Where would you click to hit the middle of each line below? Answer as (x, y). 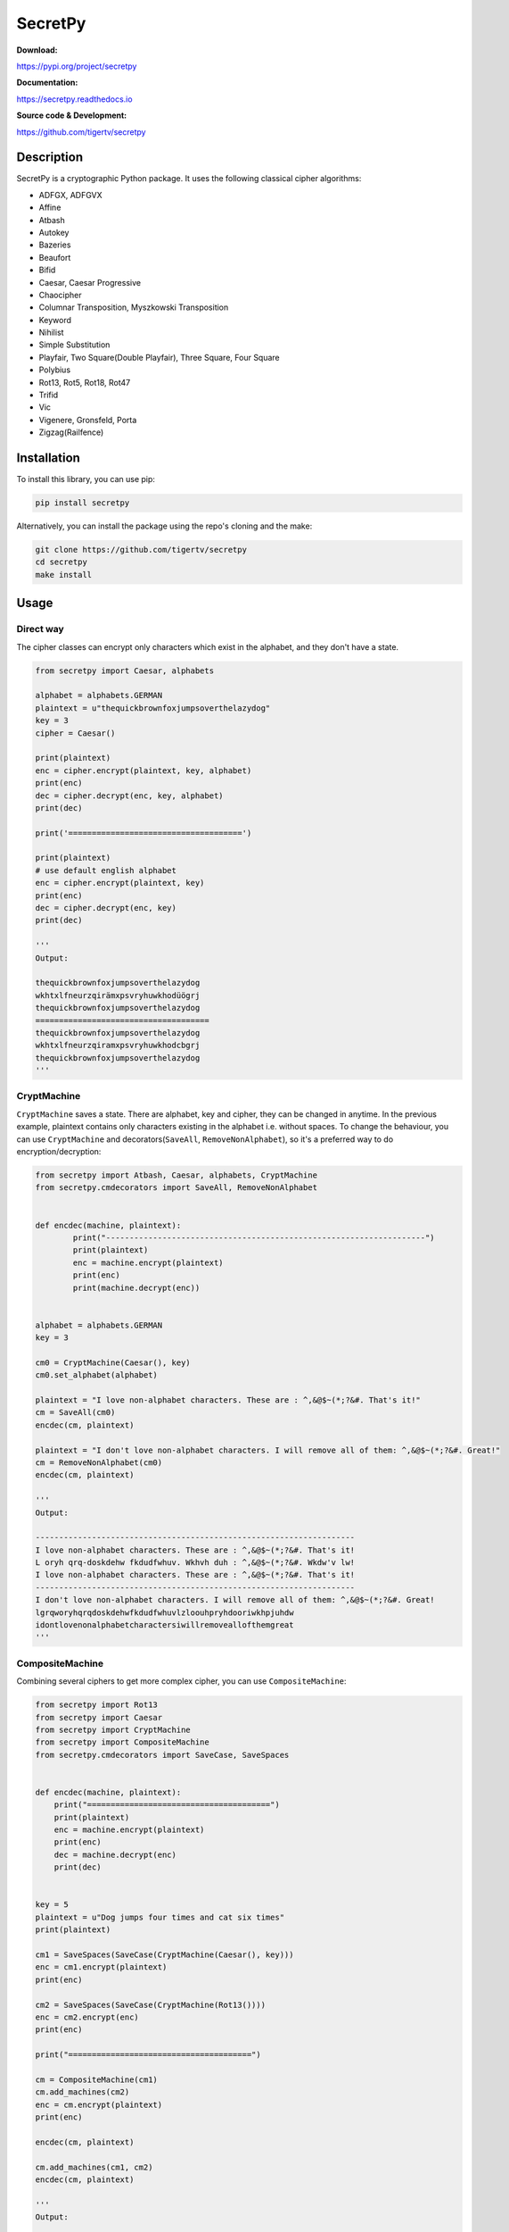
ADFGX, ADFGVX (70, 195)
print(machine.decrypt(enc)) (136, 1287)
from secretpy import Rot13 (96, 1705)
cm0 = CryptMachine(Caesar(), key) (113, 1362)
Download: (37, 50)
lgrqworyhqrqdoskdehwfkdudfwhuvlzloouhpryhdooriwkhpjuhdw (164, 1612)
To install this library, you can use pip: (86, 479)
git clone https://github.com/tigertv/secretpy (141, 550)
